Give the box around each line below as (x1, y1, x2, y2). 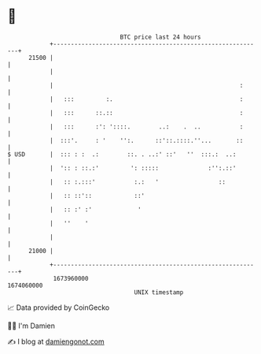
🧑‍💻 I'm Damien (7, 321, 56, 330)
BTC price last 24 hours (119, 33, 201, 41)
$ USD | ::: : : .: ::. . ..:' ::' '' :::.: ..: (7, 150, 237, 158)
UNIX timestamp (134, 288, 184, 296)
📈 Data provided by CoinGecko (7, 303, 110, 312)
